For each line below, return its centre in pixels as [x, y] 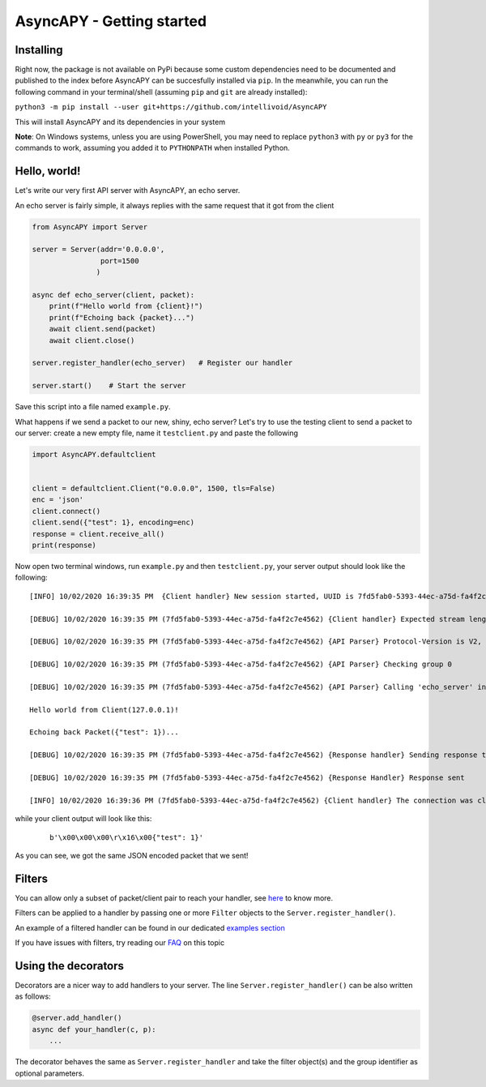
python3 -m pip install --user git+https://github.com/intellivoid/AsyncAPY [171, 107]
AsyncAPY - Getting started [111, 21]
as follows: [33, 996]
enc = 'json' [58, 500]
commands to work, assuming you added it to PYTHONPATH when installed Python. [153, 148]
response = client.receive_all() [98, 534]
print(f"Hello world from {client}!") [126, 306]
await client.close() [92, 340]
